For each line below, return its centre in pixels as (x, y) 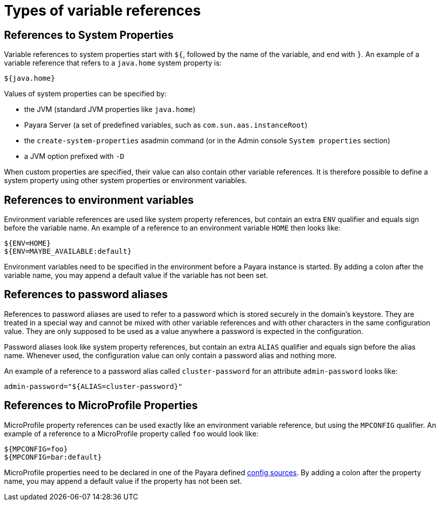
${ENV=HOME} (27, 243)
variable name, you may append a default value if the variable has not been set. (136, 275)
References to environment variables (99, 200)
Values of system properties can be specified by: (85, 94)
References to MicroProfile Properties (101, 406)
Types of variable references (103, 11)
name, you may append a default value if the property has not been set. (123, 481)
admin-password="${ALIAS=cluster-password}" (93, 386)
